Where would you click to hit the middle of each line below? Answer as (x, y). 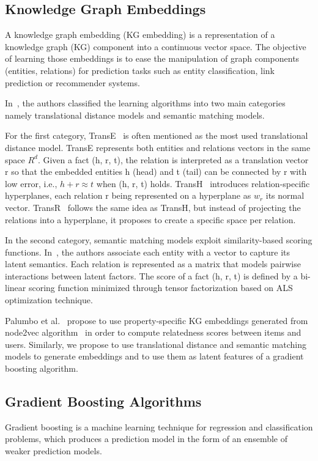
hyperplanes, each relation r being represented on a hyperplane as (128, 195)
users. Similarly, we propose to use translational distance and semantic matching (156, 344)
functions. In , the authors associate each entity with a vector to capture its (147, 252)
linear (16, 288)
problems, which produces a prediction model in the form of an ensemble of (146, 439)
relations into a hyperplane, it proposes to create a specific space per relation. (150, 219)
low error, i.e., (31, 183)
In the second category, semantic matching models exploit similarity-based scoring (159, 240)
